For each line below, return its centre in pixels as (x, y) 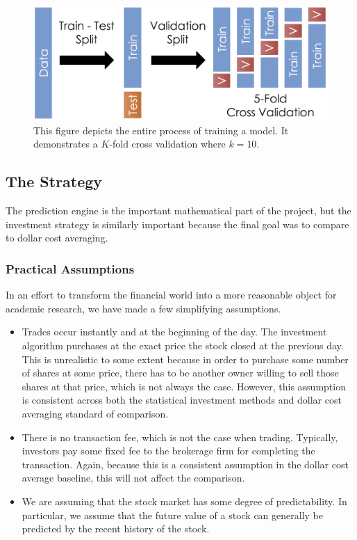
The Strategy (54, 181)
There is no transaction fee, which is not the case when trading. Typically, (180, 437)
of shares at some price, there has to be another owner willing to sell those (180, 373)
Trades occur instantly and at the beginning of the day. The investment (174, 332)
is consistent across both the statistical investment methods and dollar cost (182, 400)
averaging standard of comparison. (95, 413)
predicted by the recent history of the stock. (116, 529)
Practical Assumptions (70, 268)
